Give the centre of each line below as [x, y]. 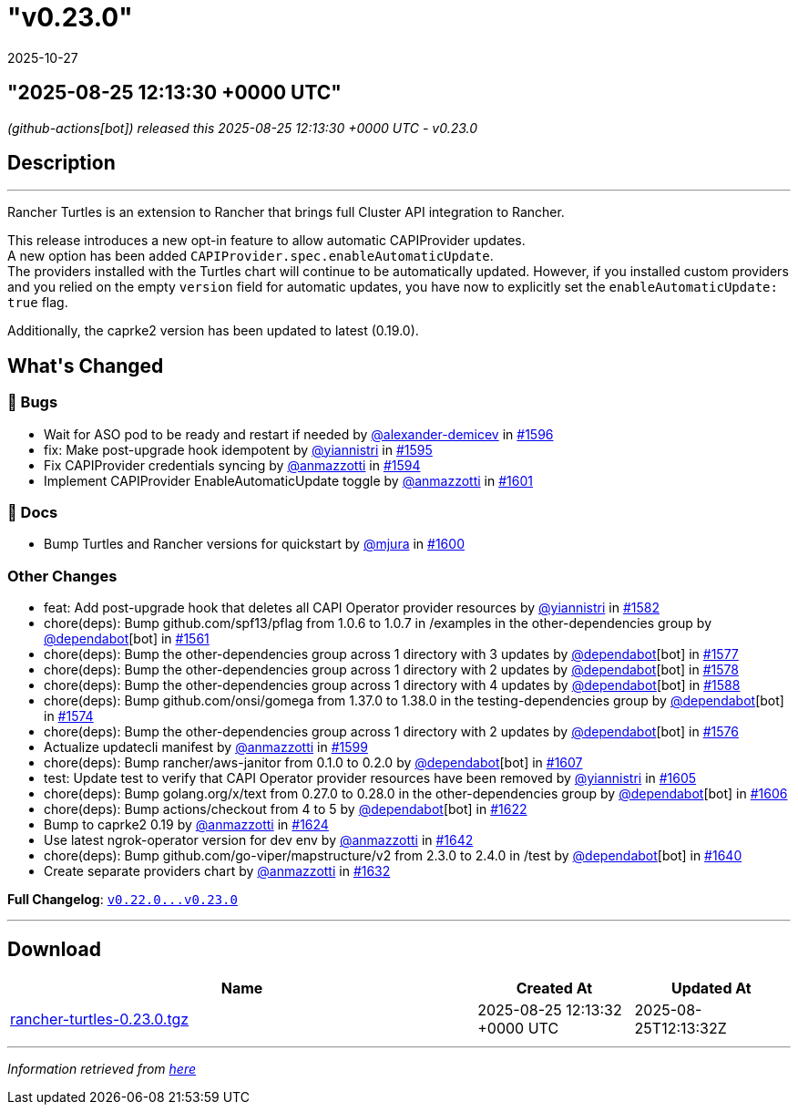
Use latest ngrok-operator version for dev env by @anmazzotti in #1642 [259, 840]
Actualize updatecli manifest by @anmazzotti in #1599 [206, 747]
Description [61, 163]
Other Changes [62, 576]
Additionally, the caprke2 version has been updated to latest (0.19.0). [213, 331]
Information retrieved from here [102, 1069]
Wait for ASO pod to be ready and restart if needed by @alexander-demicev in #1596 [299, 434]
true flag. [38, 303]
